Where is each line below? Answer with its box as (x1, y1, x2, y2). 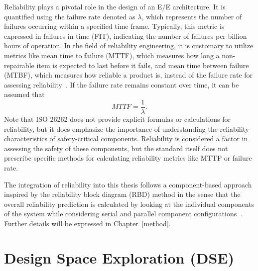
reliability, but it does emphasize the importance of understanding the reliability (4, 123, 249, 134)
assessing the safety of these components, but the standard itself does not (4, 143, 228, 153)
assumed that (4, 89, 45, 99)
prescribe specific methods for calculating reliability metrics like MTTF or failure (4, 153, 252, 163)
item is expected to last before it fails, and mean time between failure (36, 60, 249, 70)
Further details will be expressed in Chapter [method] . (4, 218, 171, 228)
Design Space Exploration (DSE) (4, 247, 235, 268)
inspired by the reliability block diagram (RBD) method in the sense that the (4, 189, 241, 199)
